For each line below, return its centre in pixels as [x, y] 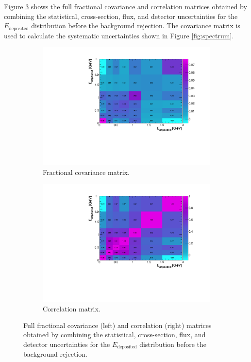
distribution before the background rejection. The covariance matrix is [136, 26]
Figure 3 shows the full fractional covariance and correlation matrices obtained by [125, 6]
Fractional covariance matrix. [86, 172]
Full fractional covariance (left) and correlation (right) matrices [117, 325]
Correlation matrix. [72, 309]
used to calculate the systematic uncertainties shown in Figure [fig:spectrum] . [119, 35]
